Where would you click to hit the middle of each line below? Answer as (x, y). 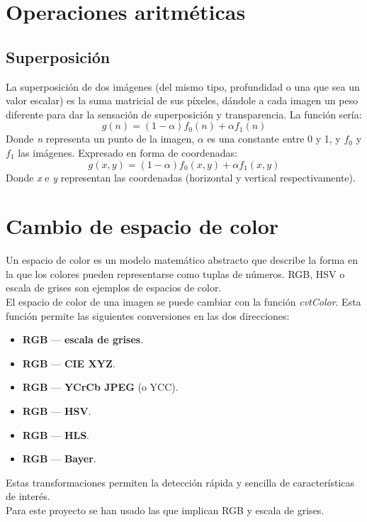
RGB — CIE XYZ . (69, 363)
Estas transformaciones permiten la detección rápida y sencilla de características (180, 482)
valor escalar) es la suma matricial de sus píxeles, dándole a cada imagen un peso (182, 100)
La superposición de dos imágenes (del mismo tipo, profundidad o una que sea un (183, 86)
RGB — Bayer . (59, 459)
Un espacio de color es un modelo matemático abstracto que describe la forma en (182, 260)
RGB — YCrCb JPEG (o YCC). (100, 387)
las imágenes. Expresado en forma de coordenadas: (128, 152)
